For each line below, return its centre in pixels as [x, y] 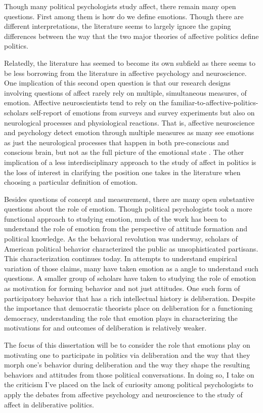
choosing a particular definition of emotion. [71, 182]
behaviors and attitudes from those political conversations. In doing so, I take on [129, 374]
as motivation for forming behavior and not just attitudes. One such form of [122, 288]
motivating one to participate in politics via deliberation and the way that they [127, 355]
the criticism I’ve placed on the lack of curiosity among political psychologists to [129, 384]
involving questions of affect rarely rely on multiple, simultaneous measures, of [125, 92]
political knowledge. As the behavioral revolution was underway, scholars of [121, 239]
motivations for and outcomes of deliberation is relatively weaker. [105, 328]
